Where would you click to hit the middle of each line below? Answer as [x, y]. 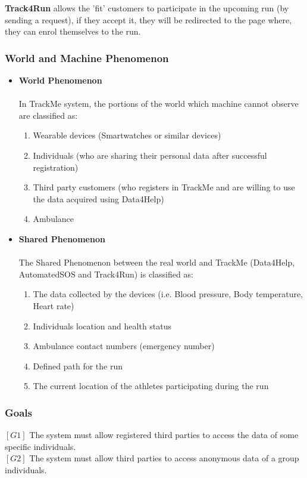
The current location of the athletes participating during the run [151, 386]
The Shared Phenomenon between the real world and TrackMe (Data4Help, [157, 262]
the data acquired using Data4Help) [98, 198]
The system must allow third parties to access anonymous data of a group [164, 458]
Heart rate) [54, 305]
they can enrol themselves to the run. [73, 31]
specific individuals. [40, 446]
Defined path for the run [78, 366]
